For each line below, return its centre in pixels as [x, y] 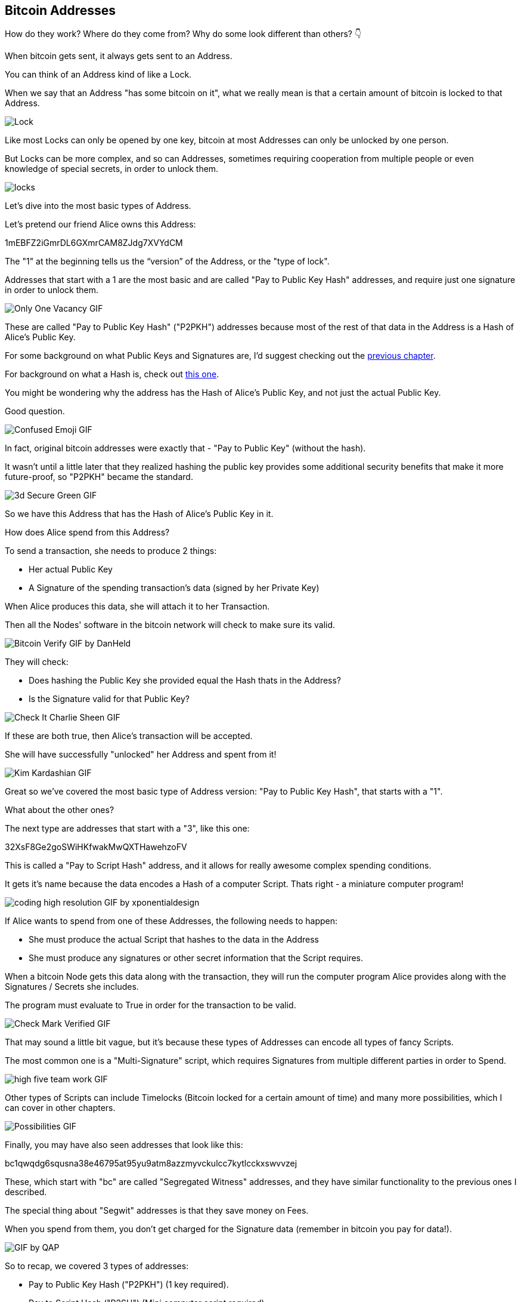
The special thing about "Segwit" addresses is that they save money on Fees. [157, 1211]
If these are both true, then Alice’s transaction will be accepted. [129, 736]
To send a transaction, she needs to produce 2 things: [111, 551]
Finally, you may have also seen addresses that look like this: [124, 1145]
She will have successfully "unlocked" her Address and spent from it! [141, 755]
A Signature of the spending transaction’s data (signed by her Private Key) [174, 588]
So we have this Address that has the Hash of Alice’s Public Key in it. [139, 514]
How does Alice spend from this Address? [87, 533]
